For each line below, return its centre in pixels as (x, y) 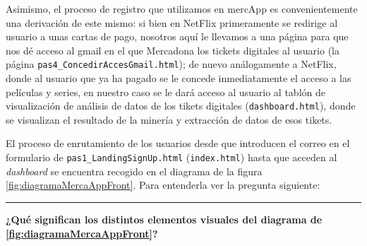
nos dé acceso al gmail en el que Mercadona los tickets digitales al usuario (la (173, 50)
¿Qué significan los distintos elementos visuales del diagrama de (164, 219)
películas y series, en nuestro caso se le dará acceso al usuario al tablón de (166, 92)
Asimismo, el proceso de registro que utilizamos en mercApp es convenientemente (182, 8)
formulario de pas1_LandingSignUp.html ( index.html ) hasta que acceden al (172, 157)
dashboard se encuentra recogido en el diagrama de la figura (134, 171)
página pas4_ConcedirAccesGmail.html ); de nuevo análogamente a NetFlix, (171, 64)
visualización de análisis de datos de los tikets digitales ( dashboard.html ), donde (181, 106)
